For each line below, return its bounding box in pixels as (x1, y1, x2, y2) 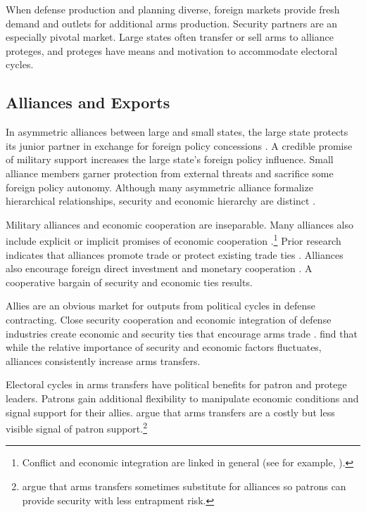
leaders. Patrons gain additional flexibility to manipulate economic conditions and (6, 390, 359, 405)
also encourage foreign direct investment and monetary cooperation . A (6, 261, 313, 276)
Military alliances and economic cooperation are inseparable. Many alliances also (6, 217, 353, 231)
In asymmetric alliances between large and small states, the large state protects (6, 124, 348, 139)
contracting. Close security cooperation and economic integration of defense (6, 312, 332, 326)
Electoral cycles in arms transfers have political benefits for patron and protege (6, 377, 347, 392)
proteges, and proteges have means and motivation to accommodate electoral (6, 43, 338, 58)
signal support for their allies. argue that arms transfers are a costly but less (6, 404, 335, 419)
